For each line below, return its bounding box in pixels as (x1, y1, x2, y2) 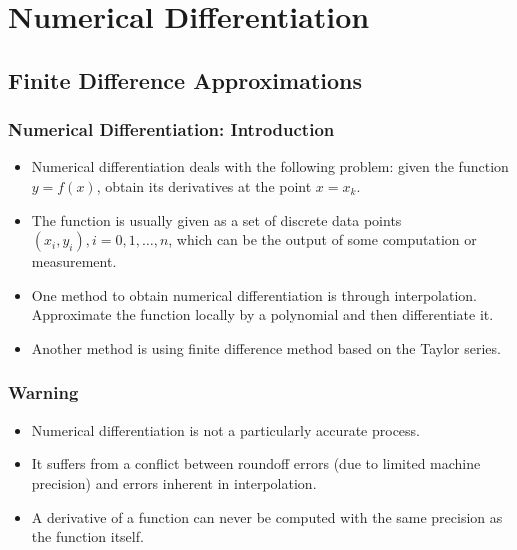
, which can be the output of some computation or (168, 229, 477, 250)
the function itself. (31, 526, 144, 547)
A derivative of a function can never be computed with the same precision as (31, 506, 503, 527)
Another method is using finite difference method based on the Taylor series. (31, 337, 501, 358)
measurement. (31, 251, 117, 272)
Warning (8, 380, 79, 405)
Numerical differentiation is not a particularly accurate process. (31, 419, 420, 440)
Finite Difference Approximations (8, 64, 363, 95)
